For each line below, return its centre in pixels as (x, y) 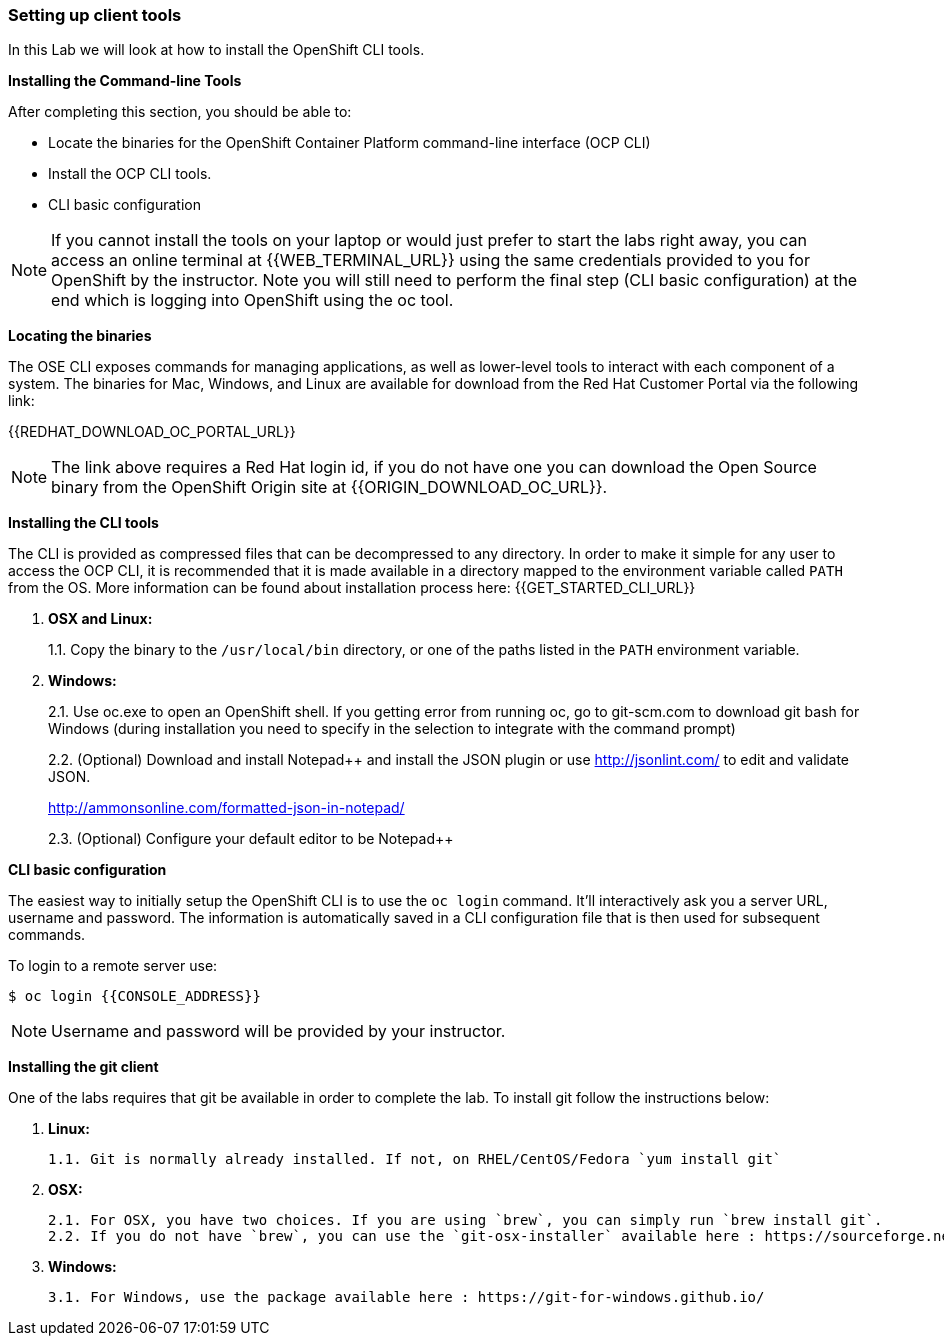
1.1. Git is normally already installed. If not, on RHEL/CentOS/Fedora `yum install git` (415, 1159)
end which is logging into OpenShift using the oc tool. (252, 300)
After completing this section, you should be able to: (180, 112)
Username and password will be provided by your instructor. (278, 1031)
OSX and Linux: (100, 619)
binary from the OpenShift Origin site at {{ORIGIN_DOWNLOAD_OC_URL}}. (329, 487)
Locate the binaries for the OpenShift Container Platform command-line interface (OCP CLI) (349, 143)
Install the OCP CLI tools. (130, 174)
